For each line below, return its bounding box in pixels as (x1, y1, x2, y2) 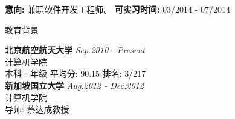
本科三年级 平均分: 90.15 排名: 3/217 (5, 67, 146, 80)
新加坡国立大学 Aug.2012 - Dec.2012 (5, 79, 144, 91)
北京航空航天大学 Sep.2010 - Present (5, 43, 145, 56)
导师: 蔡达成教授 (5, 103, 69, 115)
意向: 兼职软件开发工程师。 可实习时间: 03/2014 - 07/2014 (5, 3, 230, 15)
